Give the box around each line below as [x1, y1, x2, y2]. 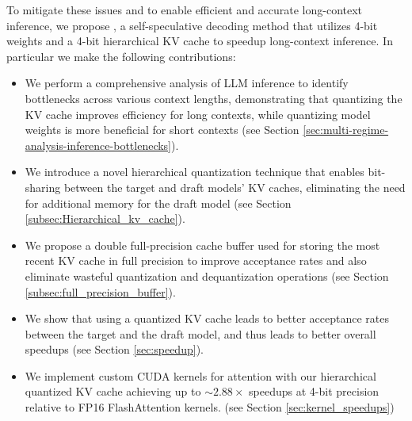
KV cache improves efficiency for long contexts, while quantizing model [25, 105, 371, 122]
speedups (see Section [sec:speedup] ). [25, 341, 204, 358]
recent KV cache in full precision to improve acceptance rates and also [25, 252, 367, 269]
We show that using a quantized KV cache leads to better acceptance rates [25, 310, 390, 327]
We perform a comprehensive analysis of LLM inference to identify [25, 75, 349, 91]
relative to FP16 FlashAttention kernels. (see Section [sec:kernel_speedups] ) [25, 399, 395, 415]
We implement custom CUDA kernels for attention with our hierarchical [25, 367, 376, 384]
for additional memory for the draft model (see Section [25, 194, 292, 211]
